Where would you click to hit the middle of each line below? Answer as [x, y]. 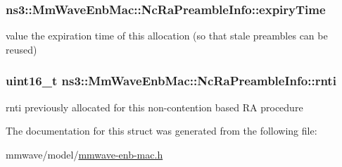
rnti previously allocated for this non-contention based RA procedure [154, 107]
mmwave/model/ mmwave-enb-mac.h [84, 154]
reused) [21, 49]
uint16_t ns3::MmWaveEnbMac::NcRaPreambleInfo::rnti [171, 81]
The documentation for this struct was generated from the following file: [161, 131]
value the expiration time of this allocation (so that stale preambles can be [167, 36]
